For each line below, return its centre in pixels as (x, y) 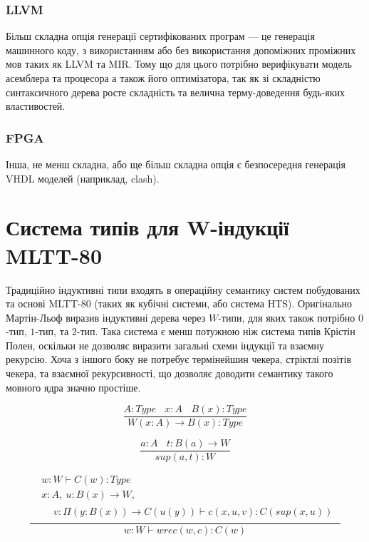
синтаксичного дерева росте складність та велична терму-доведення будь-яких (176, 92)
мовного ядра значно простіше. (73, 387)
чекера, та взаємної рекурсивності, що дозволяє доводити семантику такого (170, 373)
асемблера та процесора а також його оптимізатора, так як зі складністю (163, 78)
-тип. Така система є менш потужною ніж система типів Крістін (216, 331)
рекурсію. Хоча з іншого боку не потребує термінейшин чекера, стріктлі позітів (178, 359)
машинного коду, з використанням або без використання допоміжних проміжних (181, 50)
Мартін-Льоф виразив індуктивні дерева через (106, 317)
